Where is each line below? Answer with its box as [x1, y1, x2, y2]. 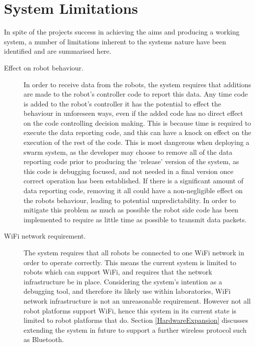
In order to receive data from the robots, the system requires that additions [24, 79, 252, 89]
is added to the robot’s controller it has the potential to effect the [24, 98, 222, 108]
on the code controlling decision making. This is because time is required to [24, 117, 251, 128]
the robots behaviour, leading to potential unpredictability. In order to [24, 195, 236, 205]
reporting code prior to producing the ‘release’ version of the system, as [24, 156, 239, 167]
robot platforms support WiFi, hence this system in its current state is [24, 305, 237, 315]
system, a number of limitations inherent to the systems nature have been [4, 36, 227, 46]
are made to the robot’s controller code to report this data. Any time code [24, 89, 248, 99]
